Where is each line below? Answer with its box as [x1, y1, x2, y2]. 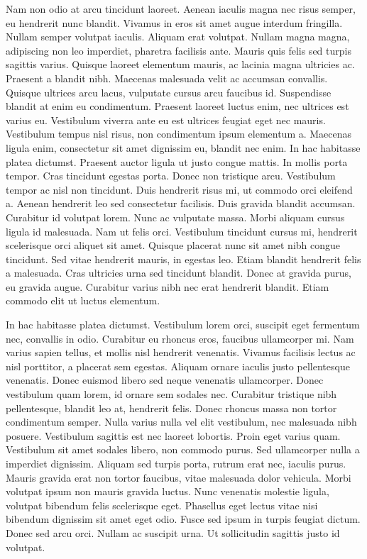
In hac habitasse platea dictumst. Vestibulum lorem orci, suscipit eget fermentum [6, 317, 360, 332]
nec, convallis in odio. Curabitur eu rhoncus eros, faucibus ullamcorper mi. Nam [6, 331, 354, 345]
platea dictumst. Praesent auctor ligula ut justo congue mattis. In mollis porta [6, 154, 348, 169]
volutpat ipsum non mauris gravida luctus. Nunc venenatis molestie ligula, [6, 484, 329, 499]
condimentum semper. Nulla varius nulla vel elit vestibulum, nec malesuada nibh [6, 414, 357, 429]
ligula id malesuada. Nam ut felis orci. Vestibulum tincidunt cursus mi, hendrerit [6, 223, 358, 238]
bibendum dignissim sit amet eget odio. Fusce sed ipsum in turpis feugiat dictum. [6, 511, 361, 526]
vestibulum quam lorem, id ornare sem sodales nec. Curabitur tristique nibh [6, 387, 337, 402]
